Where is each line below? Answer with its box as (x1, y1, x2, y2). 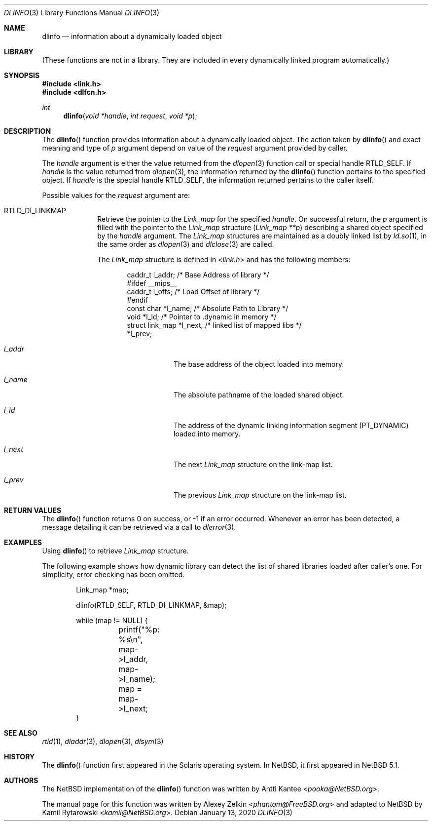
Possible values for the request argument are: (42, 191, 190, 199)
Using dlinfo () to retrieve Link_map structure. (42, 547, 189, 555)
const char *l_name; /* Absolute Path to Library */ (127, 304, 288, 313)
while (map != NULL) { (76, 616, 148, 625)
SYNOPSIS (4, 71, 40, 79)
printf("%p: (118, 625, 160, 634)
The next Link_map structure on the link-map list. (174, 460, 333, 469)
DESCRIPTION (4, 127, 51, 135)
